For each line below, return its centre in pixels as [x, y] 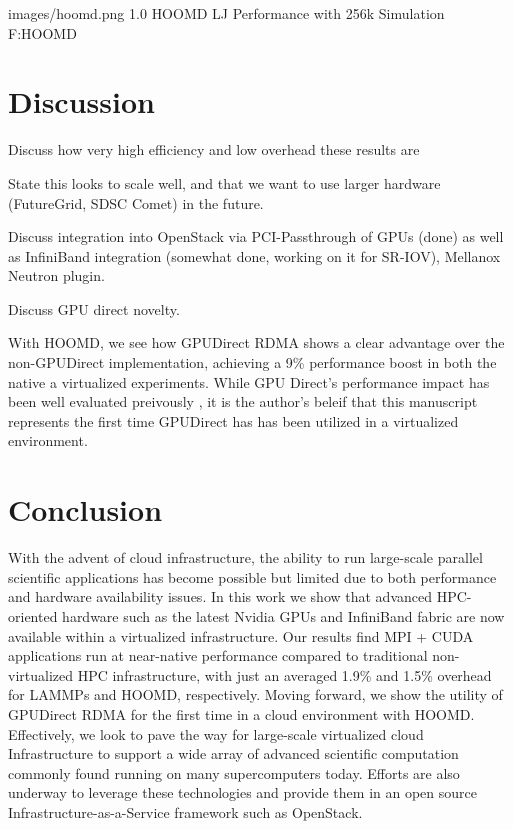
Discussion [81, 101]
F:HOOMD [42, 32]
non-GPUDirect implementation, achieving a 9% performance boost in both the [252, 362]
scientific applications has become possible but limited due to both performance [252, 576]
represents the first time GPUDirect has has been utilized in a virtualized [233, 420]
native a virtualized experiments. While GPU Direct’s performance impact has [249, 381]
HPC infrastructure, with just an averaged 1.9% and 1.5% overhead [284, 674]
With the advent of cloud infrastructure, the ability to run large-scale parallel [245, 557]
